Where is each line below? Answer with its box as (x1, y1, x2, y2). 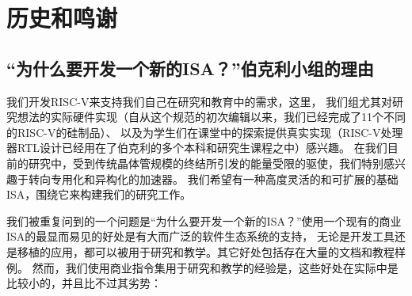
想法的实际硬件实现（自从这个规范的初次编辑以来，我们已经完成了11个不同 (17, 108, 406, 125)
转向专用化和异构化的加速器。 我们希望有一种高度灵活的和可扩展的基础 (28, 170, 399, 187)
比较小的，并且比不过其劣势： (6, 275, 162, 291)
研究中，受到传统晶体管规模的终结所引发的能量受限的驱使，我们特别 (28, 154, 383, 171)
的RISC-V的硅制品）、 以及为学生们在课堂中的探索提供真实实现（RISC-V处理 (6, 123, 403, 140)
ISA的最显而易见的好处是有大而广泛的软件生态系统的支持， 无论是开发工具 (6, 228, 395, 245)
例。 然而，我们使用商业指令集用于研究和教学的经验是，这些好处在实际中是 (6, 259, 399, 275)
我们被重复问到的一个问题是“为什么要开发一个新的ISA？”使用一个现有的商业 (6, 212, 402, 229)
